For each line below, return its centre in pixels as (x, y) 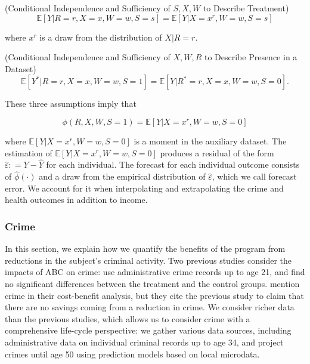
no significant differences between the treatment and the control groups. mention (152, 283)
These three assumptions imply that (71, 104)
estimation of (29, 152)
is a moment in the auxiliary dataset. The (210, 141)
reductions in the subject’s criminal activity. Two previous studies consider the (148, 260)
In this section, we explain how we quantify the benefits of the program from (145, 249)
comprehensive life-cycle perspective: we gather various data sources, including (148, 330)
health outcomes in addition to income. (76, 200)
